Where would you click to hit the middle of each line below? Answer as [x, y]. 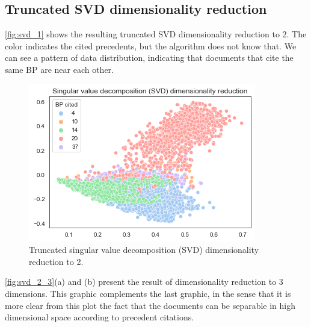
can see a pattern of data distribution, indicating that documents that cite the [149, 58]
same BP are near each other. [59, 69]
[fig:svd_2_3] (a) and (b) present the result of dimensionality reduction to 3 [144, 282]
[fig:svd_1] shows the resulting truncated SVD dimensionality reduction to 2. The [156, 34]
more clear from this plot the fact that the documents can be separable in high [150, 305]
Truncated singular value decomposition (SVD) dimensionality [144, 250]
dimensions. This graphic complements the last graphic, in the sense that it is [148, 293]
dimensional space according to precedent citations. [100, 317]
